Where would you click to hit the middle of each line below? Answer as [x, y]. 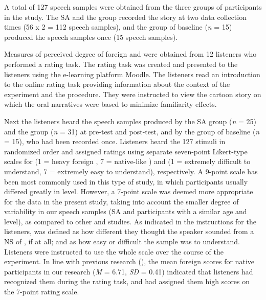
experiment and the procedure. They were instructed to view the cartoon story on [133, 94]
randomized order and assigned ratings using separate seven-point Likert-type [126, 151]
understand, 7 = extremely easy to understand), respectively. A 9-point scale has [131, 171]
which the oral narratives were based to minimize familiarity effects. [110, 104]
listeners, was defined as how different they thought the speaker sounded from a [129, 231]
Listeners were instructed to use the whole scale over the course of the [114, 251]
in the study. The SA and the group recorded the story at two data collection [125, 17]
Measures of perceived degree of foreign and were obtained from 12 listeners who [130, 54]
